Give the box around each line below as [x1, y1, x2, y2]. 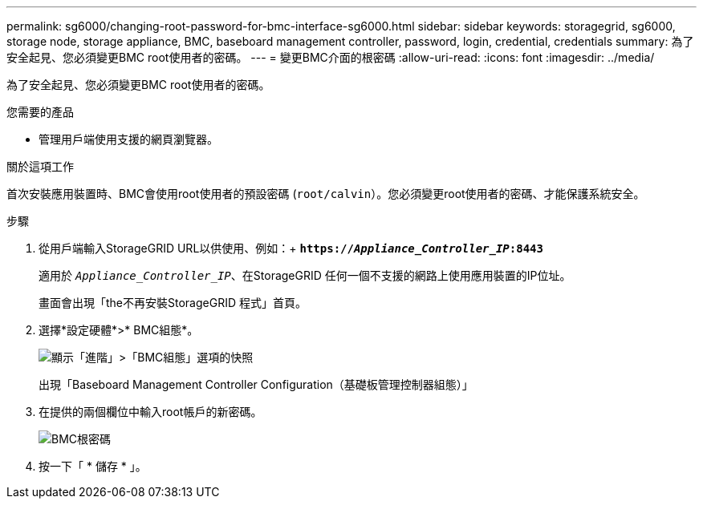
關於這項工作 [6, 160, 74, 173]
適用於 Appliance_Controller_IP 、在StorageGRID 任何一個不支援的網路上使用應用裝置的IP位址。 [39, 269, 571, 282]
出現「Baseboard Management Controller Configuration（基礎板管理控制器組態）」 [39, 378, 473, 391]
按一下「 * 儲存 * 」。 [39, 459, 147, 473]
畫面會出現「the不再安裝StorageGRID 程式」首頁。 [39, 296, 307, 309]
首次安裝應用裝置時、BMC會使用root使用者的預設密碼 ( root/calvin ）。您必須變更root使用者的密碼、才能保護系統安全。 [6, 187, 645, 200]
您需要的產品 [6, 105, 74, 119]
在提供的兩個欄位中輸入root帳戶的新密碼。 [39, 405, 262, 418]
